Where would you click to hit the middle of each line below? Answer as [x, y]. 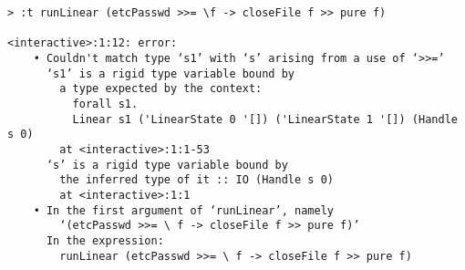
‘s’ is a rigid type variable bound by [167, 165]
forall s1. [105, 104]
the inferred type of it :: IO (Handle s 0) [196, 180]
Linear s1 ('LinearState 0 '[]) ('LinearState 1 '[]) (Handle [265, 119]
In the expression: [105, 240]
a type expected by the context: [161, 89]
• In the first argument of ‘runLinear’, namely [183, 210]
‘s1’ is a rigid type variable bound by [170, 73]
